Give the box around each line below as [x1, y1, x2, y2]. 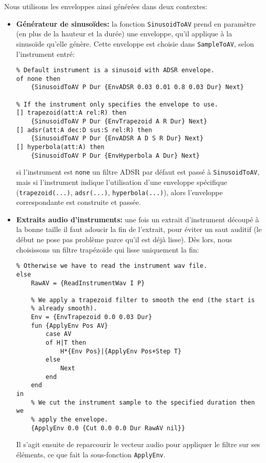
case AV [46, 330, 72, 338]
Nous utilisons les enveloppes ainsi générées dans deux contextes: [4, 1, 208, 11]
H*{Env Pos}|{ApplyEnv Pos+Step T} [60, 347, 181, 355]
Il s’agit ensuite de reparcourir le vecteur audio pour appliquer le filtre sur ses [16, 439, 260, 450]
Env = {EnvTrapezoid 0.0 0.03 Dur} [31, 313, 152, 321]
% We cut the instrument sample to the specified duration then [31, 398, 255, 406]
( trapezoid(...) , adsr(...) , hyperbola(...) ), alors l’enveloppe [16, 186, 223, 197]
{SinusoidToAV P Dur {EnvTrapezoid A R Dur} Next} [31, 118, 208, 125]
